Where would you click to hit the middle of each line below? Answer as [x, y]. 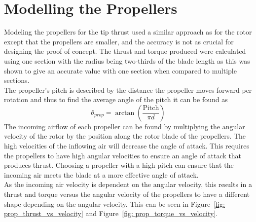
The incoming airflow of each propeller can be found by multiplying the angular [125, 126]
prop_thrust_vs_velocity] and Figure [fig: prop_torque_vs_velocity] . [111, 213]
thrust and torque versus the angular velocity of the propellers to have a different [127, 194]
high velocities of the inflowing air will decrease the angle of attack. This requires [127, 146]
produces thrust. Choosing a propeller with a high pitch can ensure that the [119, 165]
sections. [17, 80]
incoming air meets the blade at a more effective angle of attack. [101, 174]
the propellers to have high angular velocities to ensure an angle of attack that [123, 155]
